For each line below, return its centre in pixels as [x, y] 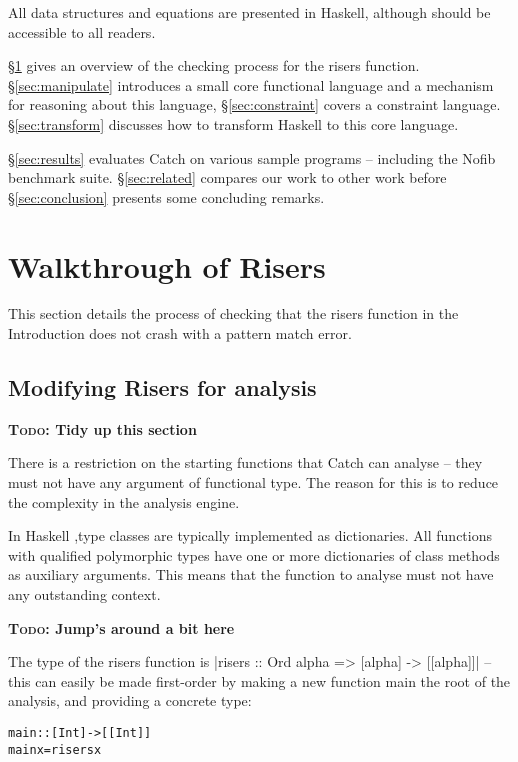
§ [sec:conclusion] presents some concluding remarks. [166, 196]
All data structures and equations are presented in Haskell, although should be [249, 12]
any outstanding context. [84, 594]
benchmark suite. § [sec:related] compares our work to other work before [227, 177]
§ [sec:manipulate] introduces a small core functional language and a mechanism [251, 84]
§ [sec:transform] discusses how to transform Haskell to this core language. [233, 123]
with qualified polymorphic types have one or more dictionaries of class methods [254, 554]
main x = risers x [55, 749]
